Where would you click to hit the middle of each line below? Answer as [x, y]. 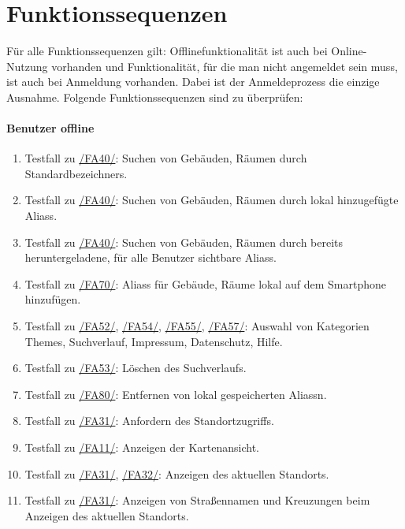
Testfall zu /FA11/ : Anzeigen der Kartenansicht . [142, 447]
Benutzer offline [50, 128]
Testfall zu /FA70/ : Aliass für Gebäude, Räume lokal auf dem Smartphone [206, 283]
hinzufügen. [53, 299]
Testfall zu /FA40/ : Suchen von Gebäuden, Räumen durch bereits [184, 242]
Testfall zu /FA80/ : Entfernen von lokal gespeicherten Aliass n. [176, 394]
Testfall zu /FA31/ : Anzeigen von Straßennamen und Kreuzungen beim [197, 500]
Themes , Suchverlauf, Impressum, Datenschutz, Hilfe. [154, 341]
